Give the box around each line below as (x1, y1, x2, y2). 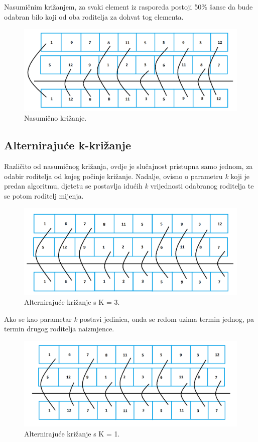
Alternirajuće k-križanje (4, 137, 131, 153)
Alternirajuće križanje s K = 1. (24, 428, 120, 438)
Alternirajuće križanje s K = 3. (24, 297, 120, 307)
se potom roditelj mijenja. (4, 191, 84, 201)
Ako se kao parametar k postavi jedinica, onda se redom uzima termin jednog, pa (4, 313, 254, 324)
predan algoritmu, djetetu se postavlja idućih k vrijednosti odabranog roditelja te (4, 181, 254, 191)
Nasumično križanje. (24, 113, 87, 123)
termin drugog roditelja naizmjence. (4, 323, 114, 334)
